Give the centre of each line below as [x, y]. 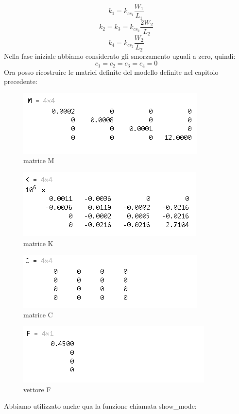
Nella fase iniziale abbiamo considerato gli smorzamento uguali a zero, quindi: [120, 56]
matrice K [38, 243]
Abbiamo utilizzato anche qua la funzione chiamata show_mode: [100, 406]
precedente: [21, 81]
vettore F [37, 389]
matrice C [38, 314]
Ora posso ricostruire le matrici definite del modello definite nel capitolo [111, 72]
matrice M [39, 160]
